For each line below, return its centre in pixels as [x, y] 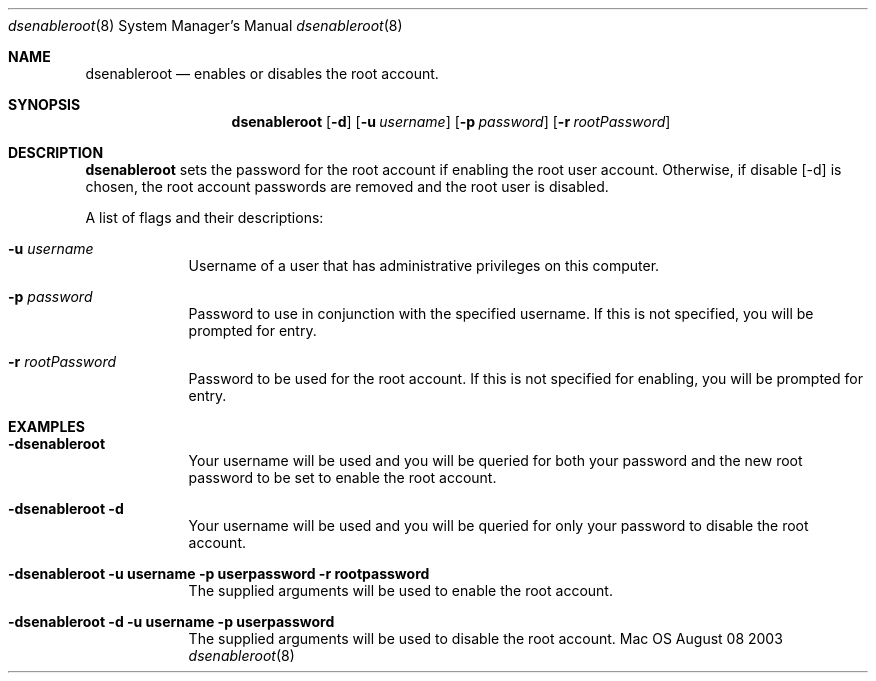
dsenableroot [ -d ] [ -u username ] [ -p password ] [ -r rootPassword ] [451, 121]
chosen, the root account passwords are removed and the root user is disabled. [347, 186]
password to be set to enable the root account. [342, 477]
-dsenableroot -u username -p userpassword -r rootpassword [219, 573]
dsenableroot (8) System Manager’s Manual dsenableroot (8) [205, 25]
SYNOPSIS [44, 104]
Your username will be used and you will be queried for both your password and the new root [495, 460]
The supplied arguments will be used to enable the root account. [400, 590]
